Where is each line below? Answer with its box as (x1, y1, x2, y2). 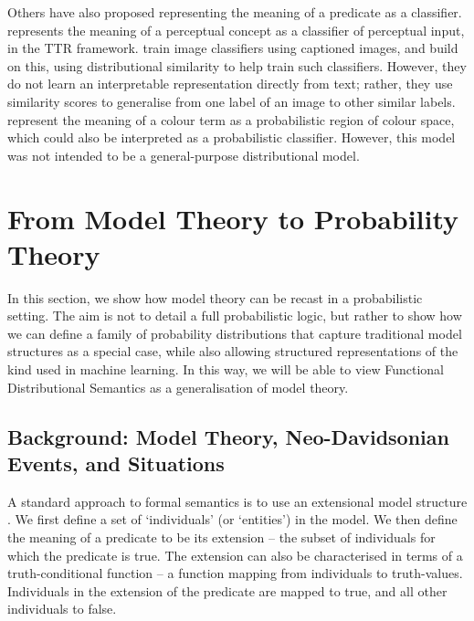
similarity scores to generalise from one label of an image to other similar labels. (7, 91, 456, 111)
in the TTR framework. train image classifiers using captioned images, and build (7, 38, 458, 58)
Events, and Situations (7, 449, 225, 477)
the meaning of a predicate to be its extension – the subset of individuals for (7, 528, 436, 546)
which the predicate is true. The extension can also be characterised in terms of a (7, 545, 463, 564)
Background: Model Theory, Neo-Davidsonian (7, 422, 449, 450)
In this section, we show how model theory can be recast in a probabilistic (7, 288, 423, 307)
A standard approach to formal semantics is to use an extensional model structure (7, 491, 468, 510)
